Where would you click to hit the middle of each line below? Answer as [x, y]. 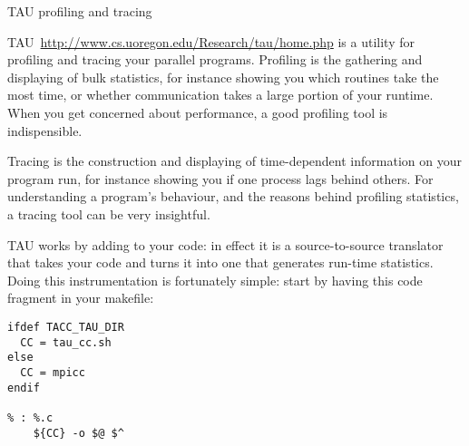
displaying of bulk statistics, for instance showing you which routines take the [223, 77]
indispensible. [45, 130]
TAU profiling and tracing [80, 11]
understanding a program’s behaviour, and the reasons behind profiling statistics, [233, 196]
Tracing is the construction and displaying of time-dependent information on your [234, 161]
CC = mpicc [53, 372]
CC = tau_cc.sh [66, 342]
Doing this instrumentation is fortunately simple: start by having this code [215, 280]
